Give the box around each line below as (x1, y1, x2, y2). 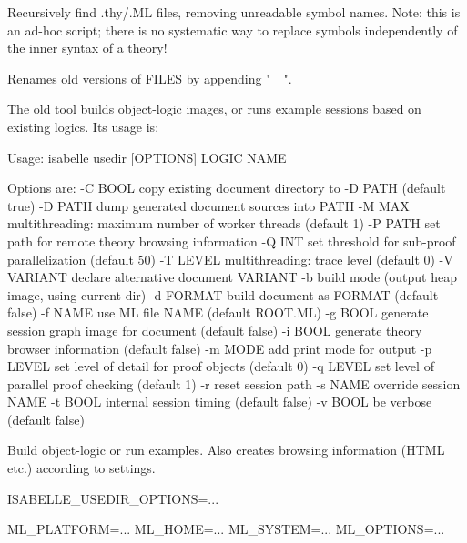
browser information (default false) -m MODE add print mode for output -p (7, 338, 432, 357)
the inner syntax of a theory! (7, 38, 168, 57)
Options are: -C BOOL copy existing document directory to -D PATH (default (7, 178, 446, 197)
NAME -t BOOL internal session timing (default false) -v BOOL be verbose (7, 392, 432, 411)
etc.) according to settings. (7, 458, 156, 478)
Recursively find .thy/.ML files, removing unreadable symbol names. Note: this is (7, 3, 461, 21)
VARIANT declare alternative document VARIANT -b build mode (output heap (7, 267, 457, 287)
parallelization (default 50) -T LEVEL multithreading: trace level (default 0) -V (7, 249, 453, 268)
